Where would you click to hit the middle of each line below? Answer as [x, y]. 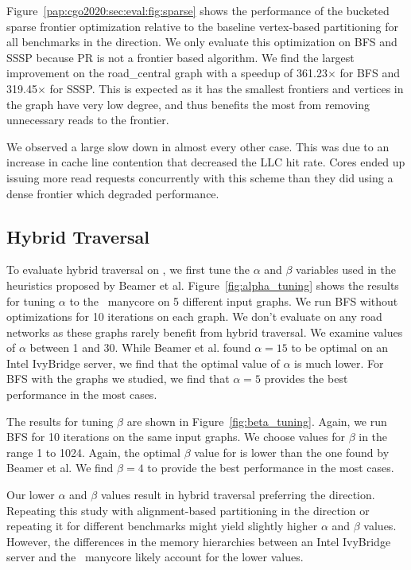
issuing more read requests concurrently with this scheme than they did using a [200, 177]
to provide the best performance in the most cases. [271, 468]
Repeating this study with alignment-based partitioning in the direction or [188, 510]
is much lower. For [339, 363]
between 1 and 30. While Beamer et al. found [140, 347]
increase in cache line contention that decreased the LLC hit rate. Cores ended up [206, 162]
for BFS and [370, 73]
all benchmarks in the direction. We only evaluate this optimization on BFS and [202, 42]
